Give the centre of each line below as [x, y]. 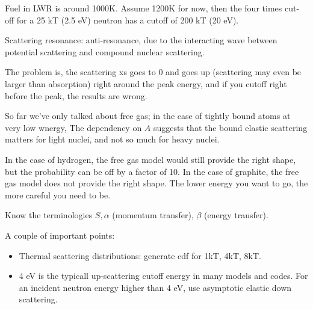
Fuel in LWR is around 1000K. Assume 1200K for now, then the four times [144, 8]
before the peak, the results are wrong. [76, 95]
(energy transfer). [236, 215]
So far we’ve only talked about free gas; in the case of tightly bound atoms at [148, 116]
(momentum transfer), [153, 215]
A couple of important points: [60, 235]
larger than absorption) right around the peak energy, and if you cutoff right [146, 83]
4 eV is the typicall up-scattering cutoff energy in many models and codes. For [163, 276]
